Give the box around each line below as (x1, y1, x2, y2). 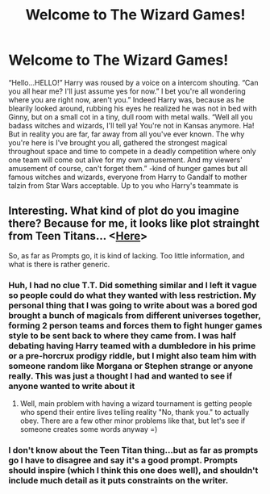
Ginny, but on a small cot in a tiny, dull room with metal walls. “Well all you (8, 111, 253, 122)
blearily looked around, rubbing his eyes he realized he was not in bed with (8, 103, 257, 113)
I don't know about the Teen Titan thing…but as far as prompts (8, 444, 259, 455)
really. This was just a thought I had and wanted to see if (8, 370, 233, 381)
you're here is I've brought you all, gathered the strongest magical (8, 137, 227, 147)
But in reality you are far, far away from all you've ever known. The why (8, 129, 245, 139)
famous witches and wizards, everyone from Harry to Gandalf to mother (8, 172, 247, 182)
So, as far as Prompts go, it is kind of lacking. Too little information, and (8, 250, 245, 260)
